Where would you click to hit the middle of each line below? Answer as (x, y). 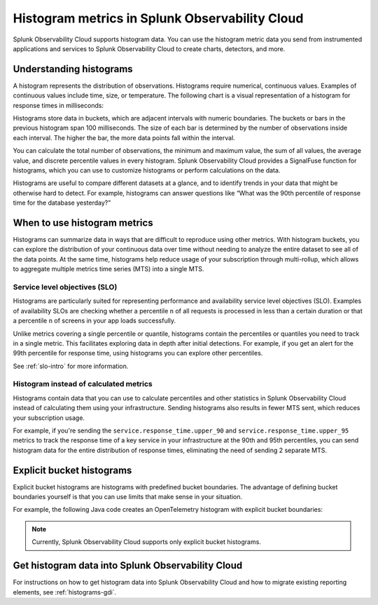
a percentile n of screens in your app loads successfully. (94, 321)
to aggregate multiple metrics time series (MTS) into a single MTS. (108, 269)
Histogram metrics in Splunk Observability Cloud (158, 18)
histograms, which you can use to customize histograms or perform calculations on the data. (147, 170)
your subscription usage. (49, 418)
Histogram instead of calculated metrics (83, 384)
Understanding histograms (73, 69)
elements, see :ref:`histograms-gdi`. (65, 592)
